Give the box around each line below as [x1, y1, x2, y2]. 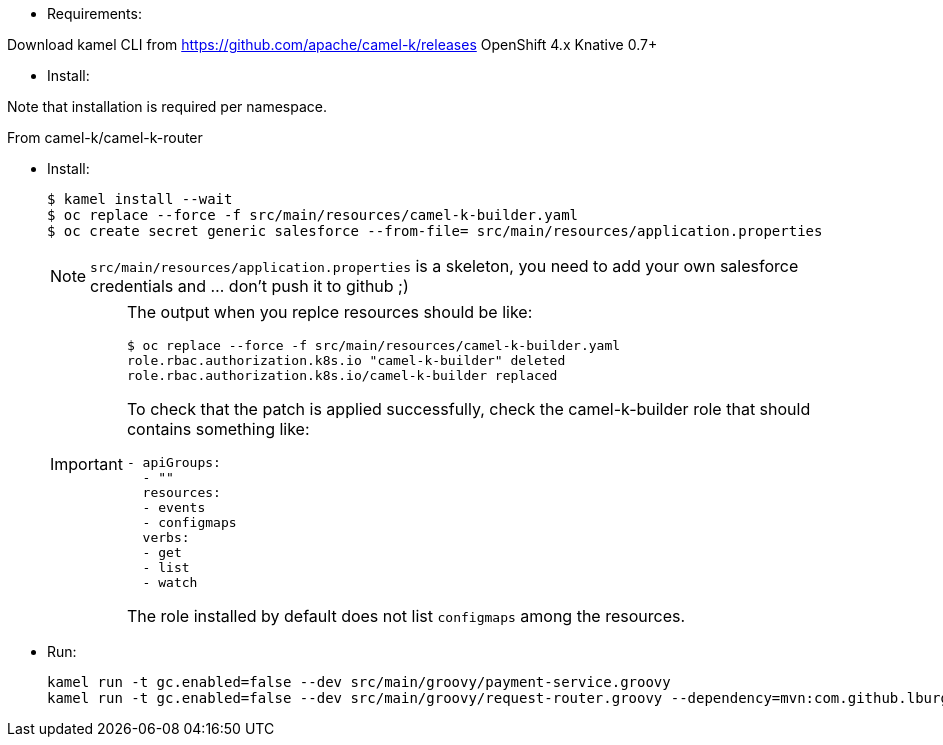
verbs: [142, 530, 190, 545]
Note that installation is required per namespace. [7, 98, 328, 115]
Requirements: [47, 5, 142, 22]
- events [142, 500, 206, 515]
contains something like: [126, 419, 310, 439]
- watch [142, 575, 198, 590]
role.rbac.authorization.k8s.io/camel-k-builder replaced [126, 368, 558, 383]
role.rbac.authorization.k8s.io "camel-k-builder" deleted [126, 353, 566, 368]
